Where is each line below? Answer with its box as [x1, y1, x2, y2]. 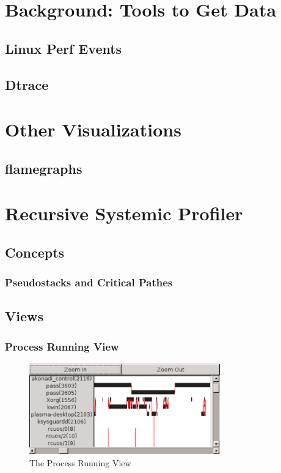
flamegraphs [5, 158, 82, 177]
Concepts [5, 242, 65, 261]
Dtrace [5, 75, 49, 94]
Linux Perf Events [5, 39, 122, 58]
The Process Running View [29, 456, 131, 469]
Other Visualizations [5, 117, 181, 142]
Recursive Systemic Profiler [5, 201, 243, 226]
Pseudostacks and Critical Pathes [5, 275, 173, 290]
